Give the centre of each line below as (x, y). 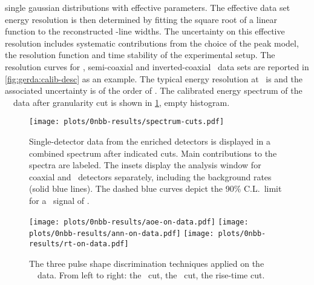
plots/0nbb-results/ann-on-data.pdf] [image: (122, 234)
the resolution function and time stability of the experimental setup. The (140, 55)
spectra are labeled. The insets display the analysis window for (145, 165)
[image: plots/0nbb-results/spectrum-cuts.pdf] (127, 122)
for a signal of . (59, 200)
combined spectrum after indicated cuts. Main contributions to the (153, 153)
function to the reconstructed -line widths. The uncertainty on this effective (145, 31)
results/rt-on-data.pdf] (79, 244)
